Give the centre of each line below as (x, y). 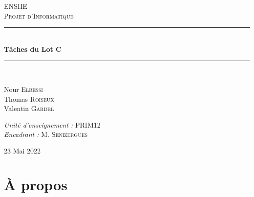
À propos (36, 184)
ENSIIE (16, 6)
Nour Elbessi (23, 89)
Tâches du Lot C (33, 49)
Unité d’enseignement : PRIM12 (52, 124)
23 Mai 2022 (22, 150)
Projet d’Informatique (39, 15)
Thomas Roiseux (29, 98)
